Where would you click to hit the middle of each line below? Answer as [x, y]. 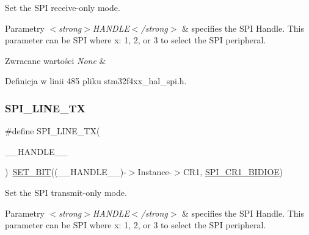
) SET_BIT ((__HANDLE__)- [66, 172]
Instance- [155, 172]
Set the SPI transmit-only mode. [66, 192]
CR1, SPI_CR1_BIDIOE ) [233, 172]
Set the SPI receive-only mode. [63, 7]
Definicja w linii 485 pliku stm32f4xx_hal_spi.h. [96, 81]
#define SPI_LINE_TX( [53, 131]
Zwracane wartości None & [56, 60]
